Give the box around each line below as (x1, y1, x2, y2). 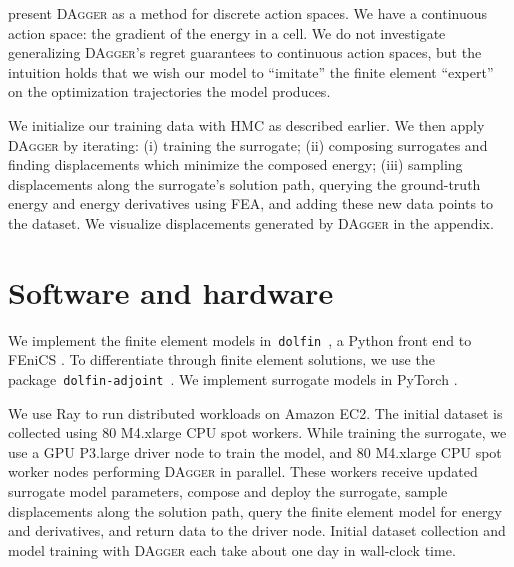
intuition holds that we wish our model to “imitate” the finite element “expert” (8, 61, 494, 82)
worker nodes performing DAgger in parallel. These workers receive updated (8, 461, 478, 482)
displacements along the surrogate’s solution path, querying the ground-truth (8, 173, 481, 194)
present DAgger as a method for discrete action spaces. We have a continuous (8, 3, 488, 23)
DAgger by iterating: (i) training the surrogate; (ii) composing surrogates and (8, 134, 488, 155)
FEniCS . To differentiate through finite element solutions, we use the (8, 349, 435, 370)
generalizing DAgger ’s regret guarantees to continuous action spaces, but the (8, 42, 482, 63)
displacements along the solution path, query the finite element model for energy (8, 500, 502, 521)
